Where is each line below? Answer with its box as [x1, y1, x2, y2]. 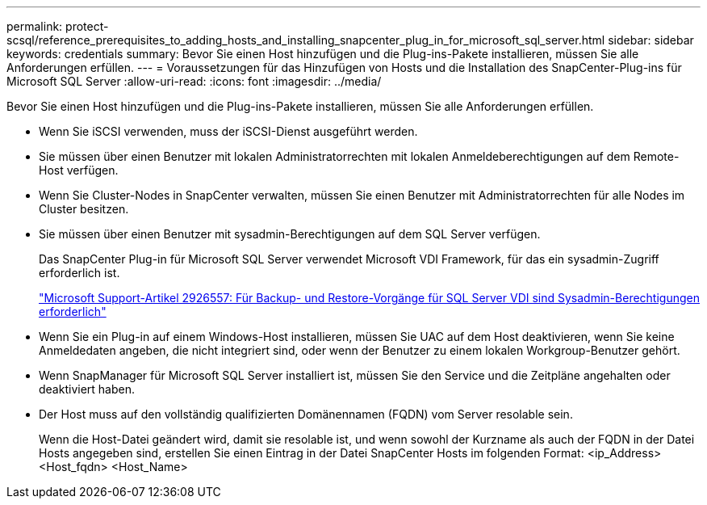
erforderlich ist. [39, 266, 120, 280]
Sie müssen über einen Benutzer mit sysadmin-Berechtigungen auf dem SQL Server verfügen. [39, 227, 541, 241]
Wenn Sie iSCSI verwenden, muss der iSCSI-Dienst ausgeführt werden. [39, 124, 418, 138]
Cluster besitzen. [39, 202, 129, 216]
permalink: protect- [6, 19, 109, 33]
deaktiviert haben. [39, 382, 135, 396]
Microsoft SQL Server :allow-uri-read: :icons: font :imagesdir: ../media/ [6, 74, 382, 88]
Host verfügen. [39, 163, 119, 177]
